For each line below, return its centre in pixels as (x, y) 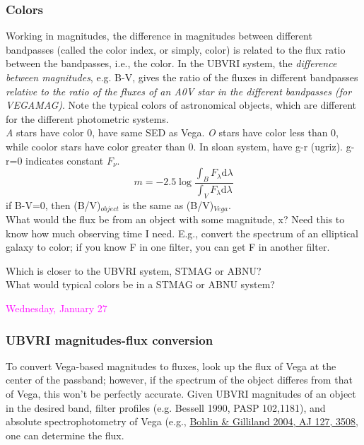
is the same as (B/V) (168, 204)
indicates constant (65, 160)
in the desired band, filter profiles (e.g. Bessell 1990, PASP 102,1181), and (166, 407)
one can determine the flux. (65, 435)
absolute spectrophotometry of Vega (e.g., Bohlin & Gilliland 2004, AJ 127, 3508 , (182, 421)
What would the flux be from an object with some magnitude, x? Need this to (175, 219)
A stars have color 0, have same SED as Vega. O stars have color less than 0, (172, 132)
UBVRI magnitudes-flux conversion (110, 339)
